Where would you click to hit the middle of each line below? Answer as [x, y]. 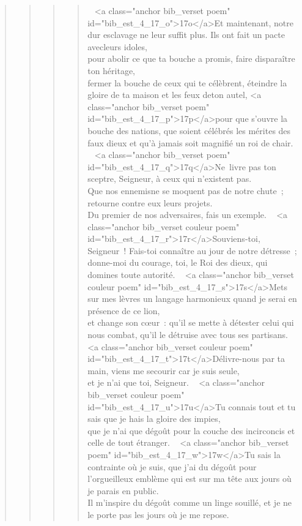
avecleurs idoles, [117, 46]
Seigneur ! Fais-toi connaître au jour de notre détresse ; [192, 250]
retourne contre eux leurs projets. [150, 202]
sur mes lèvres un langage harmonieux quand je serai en [192, 299]
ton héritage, [112, 70]
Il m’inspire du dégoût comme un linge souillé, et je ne [190, 502]
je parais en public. [123, 490]
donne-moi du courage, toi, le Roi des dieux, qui [178, 262]
